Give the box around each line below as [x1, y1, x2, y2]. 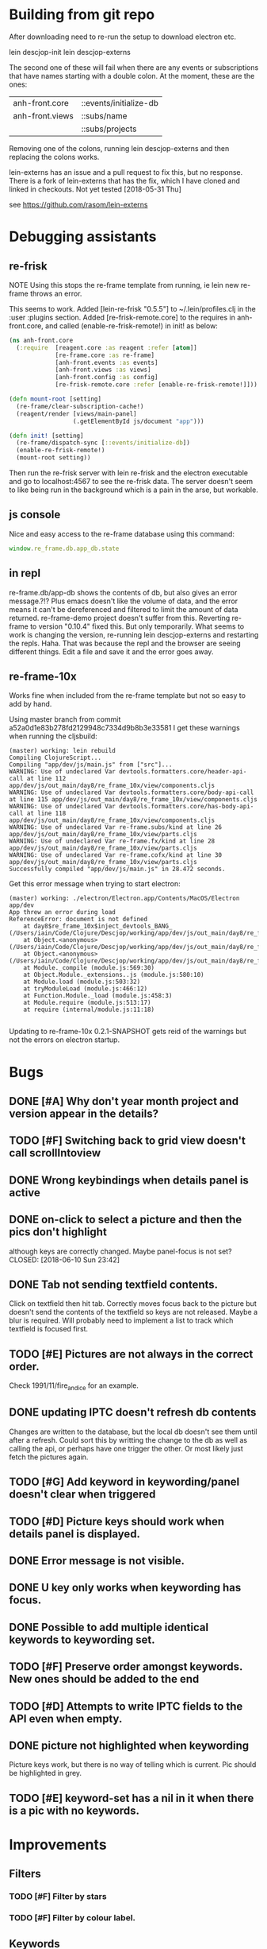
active [9, 1186, 40, 1199]
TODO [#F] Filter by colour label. [9, 1912, 136, 1924]
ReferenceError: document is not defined [9, 916, 148, 924]
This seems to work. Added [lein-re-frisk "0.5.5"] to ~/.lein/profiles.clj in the [9, 304, 256, 313]
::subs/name [81, 110, 128, 121]
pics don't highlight [9, 1226, 108, 1239]
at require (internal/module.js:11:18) [23, 1005, 155, 1014]
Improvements [9, 1835, 107, 1854]
